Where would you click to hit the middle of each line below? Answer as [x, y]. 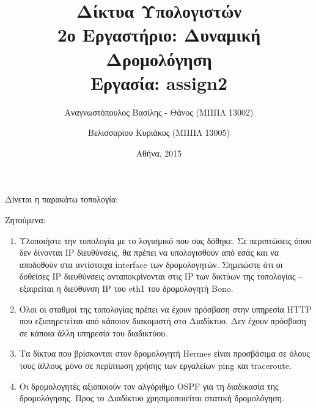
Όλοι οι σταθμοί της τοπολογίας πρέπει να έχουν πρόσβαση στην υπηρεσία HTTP [165, 309]
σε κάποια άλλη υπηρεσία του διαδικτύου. [93, 332]
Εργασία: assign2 [159, 82]
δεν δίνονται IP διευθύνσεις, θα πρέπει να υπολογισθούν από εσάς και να [149, 252]
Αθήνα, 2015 [159, 153]
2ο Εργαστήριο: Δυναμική [159, 35]
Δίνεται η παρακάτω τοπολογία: [62, 199]
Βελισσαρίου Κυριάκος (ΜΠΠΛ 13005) [159, 132]
